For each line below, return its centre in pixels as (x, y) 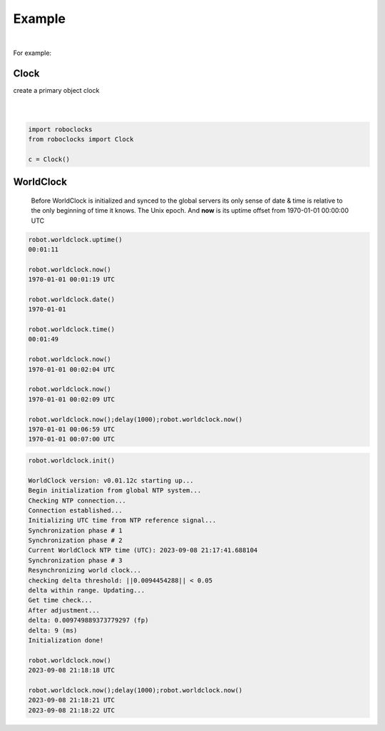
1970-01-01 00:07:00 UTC (72, 439)
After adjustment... (64, 610)
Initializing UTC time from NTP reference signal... (122, 520)
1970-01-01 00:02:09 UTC (72, 399)
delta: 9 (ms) (53, 630)
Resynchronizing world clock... (85, 570)
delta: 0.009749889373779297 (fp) (88, 620)
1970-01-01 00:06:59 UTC (72, 429)
